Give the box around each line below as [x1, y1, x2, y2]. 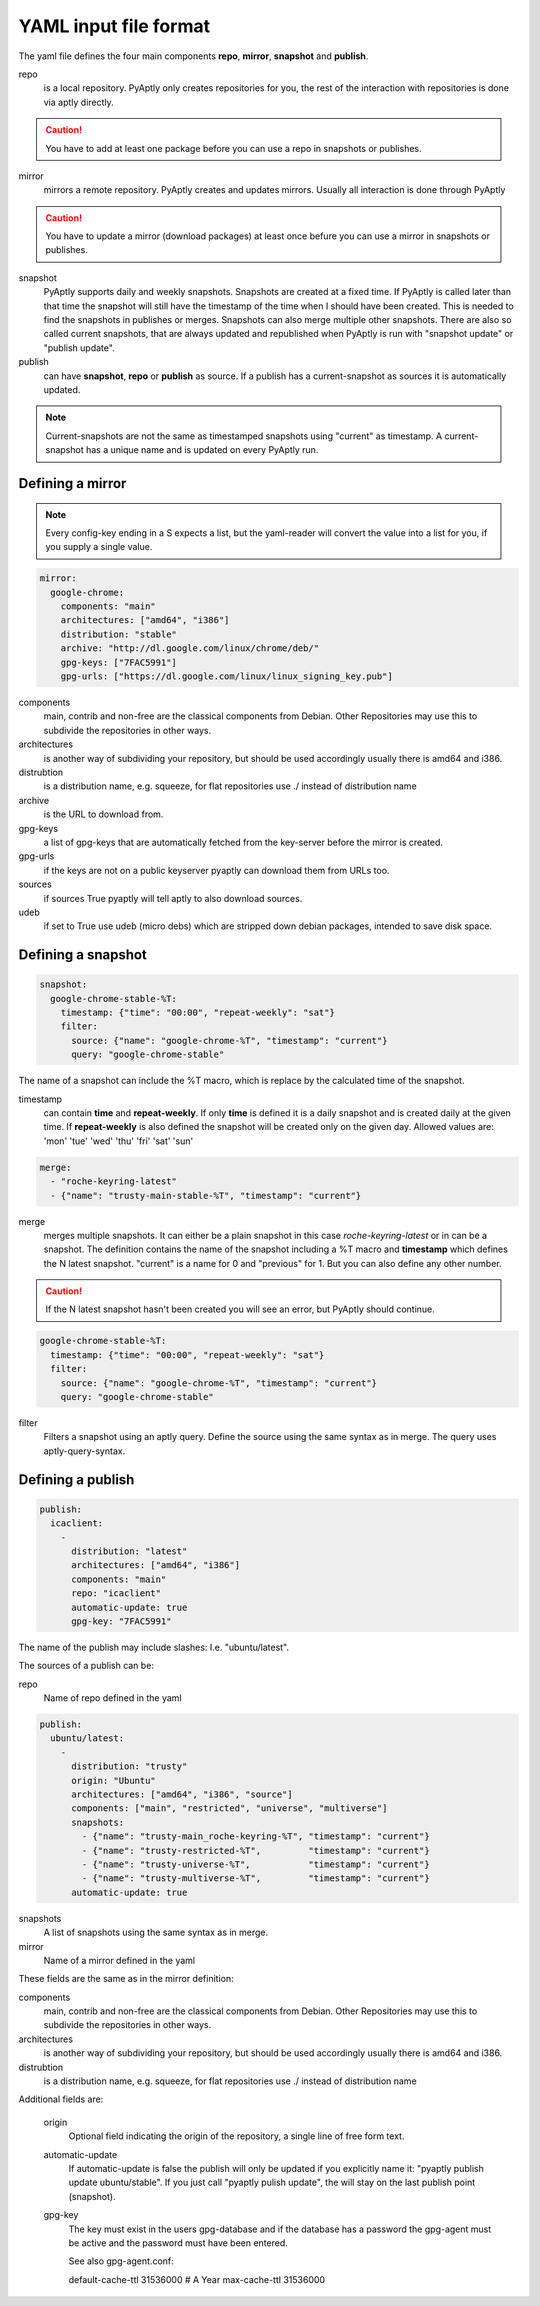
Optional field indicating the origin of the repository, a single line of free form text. [68, 2130, 405, 2142]
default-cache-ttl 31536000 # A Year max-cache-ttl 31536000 [68, 2273, 325, 2285]
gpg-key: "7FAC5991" [71, 1615, 172, 1627]
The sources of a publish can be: [18, 1660, 155, 1672]
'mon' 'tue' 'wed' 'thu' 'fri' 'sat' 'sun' [43, 1135, 194, 1147]
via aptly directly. [43, 96, 114, 108]
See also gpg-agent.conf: [68, 2255, 174, 2267]
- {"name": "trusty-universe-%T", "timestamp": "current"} [81, 1858, 430, 1870]
